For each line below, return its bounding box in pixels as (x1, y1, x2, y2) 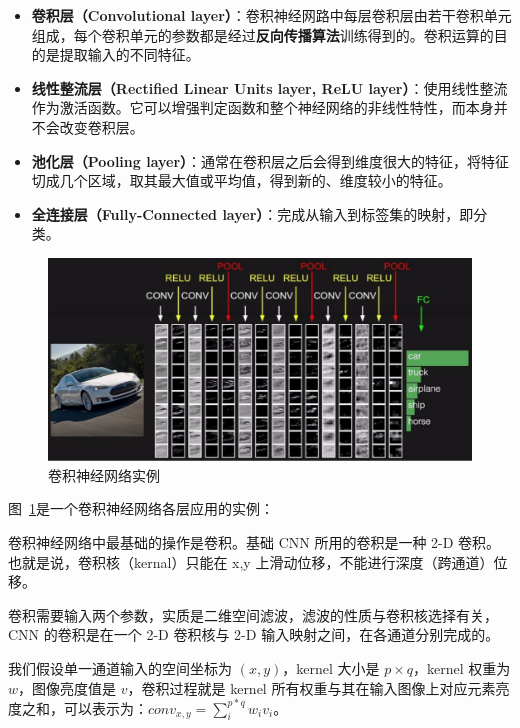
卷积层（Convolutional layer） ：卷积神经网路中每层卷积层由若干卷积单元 (31, 5, 512, 25)
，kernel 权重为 (413, 657, 511, 678)
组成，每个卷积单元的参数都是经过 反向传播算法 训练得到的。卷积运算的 (31, 24, 494, 45)
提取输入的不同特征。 (59, 44, 200, 65)
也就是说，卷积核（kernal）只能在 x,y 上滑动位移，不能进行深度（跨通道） (8, 551, 494, 572)
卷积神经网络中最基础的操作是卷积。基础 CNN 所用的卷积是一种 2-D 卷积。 (8, 532, 501, 553)
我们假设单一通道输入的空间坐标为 (8, 657, 232, 678)
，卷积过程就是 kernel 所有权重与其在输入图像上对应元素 (127, 677, 496, 698)
